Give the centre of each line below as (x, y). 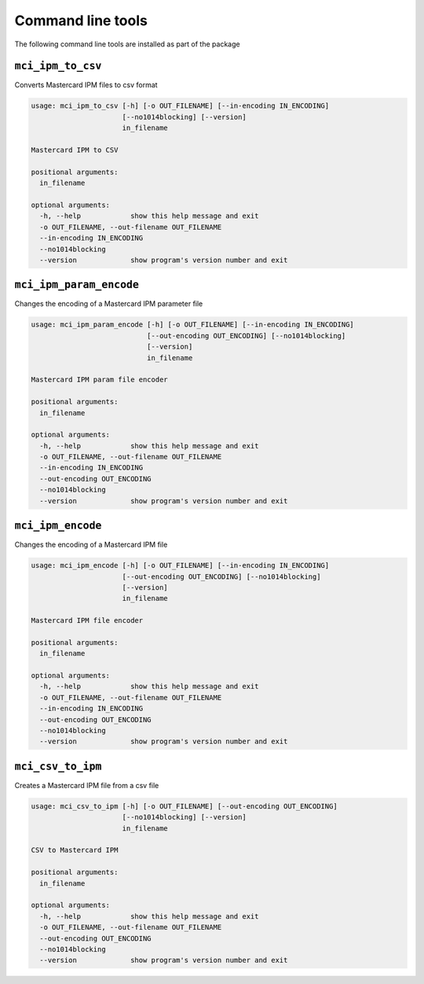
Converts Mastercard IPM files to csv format (86, 85)
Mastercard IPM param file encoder (99, 380)
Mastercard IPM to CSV (75, 150)
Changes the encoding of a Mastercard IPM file (91, 545)
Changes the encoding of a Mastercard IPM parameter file (109, 304)
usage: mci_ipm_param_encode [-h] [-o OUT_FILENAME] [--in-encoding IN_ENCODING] (193, 325)
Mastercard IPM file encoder (87, 621)
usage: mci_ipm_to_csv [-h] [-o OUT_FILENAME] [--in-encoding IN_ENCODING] (180, 106)
